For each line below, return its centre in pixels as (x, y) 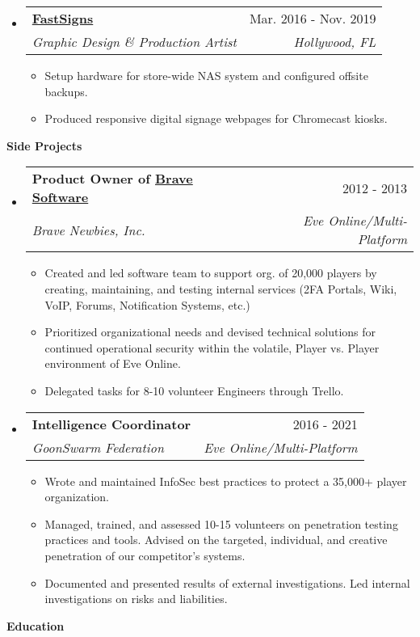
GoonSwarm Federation (98, 447)
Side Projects (44, 145)
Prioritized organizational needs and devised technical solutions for (210, 332)
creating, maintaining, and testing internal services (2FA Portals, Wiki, (221, 288)
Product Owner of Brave (112, 179)
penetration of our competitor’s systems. (145, 555)
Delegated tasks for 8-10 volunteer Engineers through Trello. (194, 390)
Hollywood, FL (335, 42)
